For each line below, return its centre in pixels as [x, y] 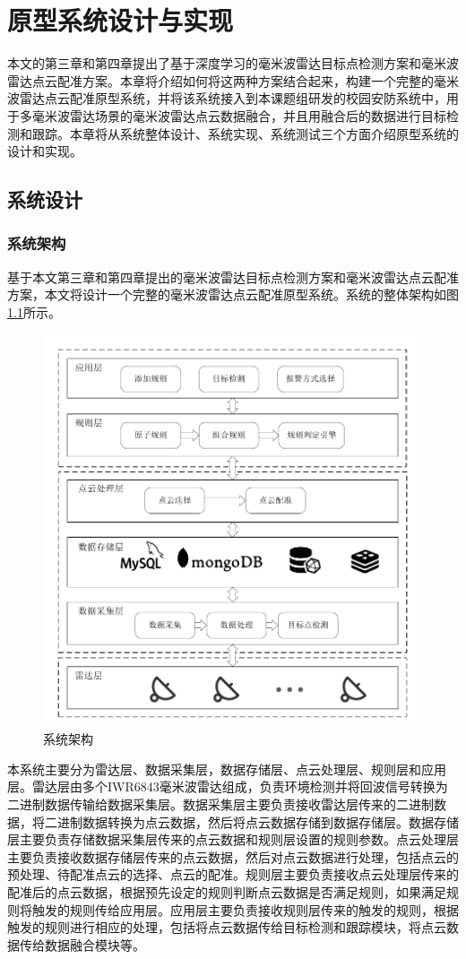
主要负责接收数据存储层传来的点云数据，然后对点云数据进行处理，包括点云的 [233, 856]
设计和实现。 [45, 151]
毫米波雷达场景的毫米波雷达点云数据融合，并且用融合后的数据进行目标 [239, 115]
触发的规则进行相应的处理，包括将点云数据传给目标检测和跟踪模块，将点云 [227, 927]
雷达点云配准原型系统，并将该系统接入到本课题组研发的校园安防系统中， [233, 98]
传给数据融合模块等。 [82, 944]
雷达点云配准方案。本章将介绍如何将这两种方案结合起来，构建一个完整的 [220, 80]
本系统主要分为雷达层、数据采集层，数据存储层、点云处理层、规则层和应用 [227, 769]
